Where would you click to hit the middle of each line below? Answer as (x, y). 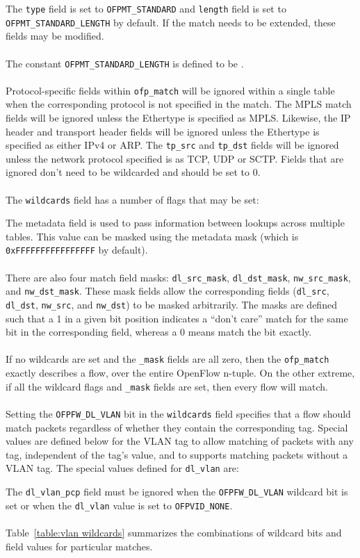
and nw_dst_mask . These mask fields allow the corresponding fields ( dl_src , (167, 291)
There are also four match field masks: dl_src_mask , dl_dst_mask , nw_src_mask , (178, 277)
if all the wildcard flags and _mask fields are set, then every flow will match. (167, 386)
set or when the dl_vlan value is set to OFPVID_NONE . (119, 505)
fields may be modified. (55, 36)
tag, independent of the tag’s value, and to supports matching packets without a (177, 454)
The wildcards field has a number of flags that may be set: (132, 199)
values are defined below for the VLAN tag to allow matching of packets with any (180, 441)
